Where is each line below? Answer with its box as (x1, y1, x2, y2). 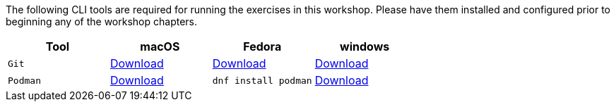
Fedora (243, 39, 282, 53)
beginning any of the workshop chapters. (6, 15, 197, 27)
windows (340, 39, 390, 53)
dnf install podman (212, 75, 312, 86)
